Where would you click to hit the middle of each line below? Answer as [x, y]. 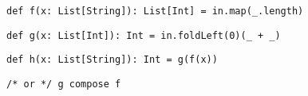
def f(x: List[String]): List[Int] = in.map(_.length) [155, 11]
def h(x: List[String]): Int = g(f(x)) [112, 60]
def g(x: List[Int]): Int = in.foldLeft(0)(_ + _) [144, 35]
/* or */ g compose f [64, 84]
